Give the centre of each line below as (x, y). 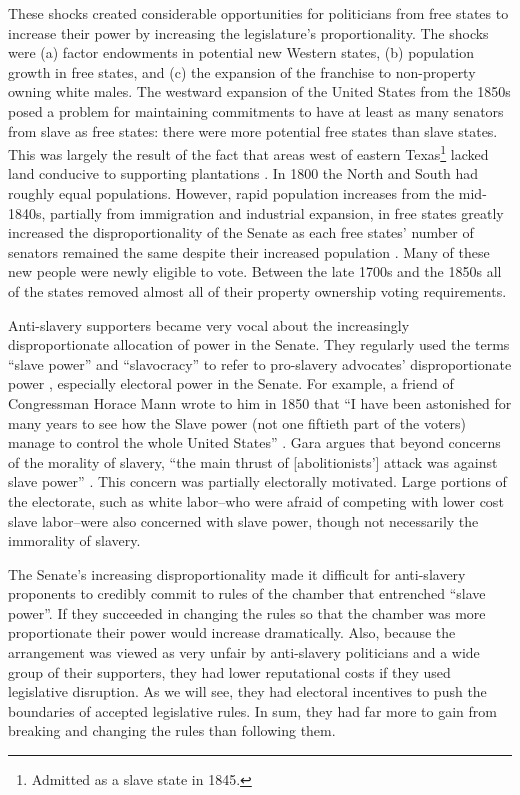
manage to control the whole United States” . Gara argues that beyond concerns (254, 442)
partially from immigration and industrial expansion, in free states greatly (277, 212)
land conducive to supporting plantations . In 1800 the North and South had (243, 173)
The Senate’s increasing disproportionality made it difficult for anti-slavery (237, 573)
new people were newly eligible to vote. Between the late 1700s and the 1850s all (255, 271)
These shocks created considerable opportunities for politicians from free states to (258, 13)
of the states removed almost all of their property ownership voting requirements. (257, 290)
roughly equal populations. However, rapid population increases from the (231, 193)
